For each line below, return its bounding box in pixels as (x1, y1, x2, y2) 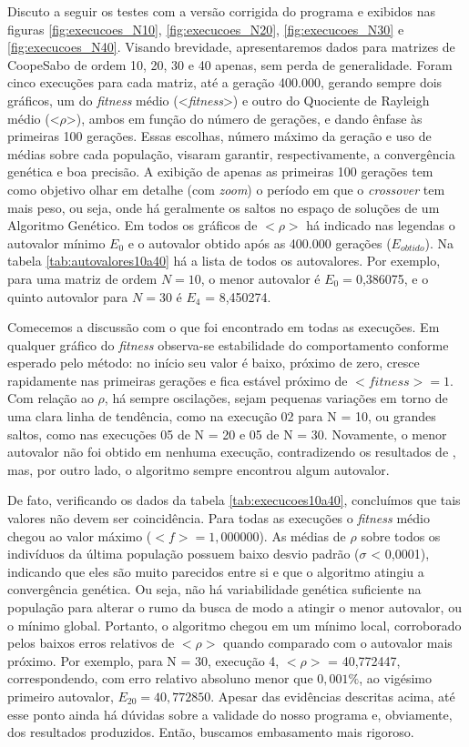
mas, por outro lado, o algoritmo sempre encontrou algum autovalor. (7, 459, 390, 479)
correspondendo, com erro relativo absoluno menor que (7, 669, 313, 688)
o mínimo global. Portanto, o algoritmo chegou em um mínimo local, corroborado (7, 615, 462, 634)
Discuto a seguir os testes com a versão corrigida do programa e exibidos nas (7, 2, 435, 20)
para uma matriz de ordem (7, 268, 158, 288)
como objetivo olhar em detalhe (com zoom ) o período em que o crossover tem (7, 179, 445, 198)
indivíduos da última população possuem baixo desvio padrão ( (7, 544, 360, 563)
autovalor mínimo (7, 233, 106, 252)
